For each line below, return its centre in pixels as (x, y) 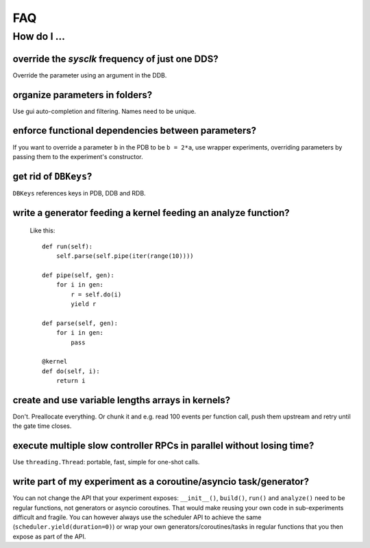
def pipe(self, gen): (78, 275)
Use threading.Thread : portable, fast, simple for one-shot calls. (106, 462)
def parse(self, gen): (80, 323)
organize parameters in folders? (83, 95)
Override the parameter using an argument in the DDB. (90, 75)
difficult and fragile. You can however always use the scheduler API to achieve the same (137, 517)
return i (71, 381)
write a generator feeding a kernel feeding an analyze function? (151, 213)
